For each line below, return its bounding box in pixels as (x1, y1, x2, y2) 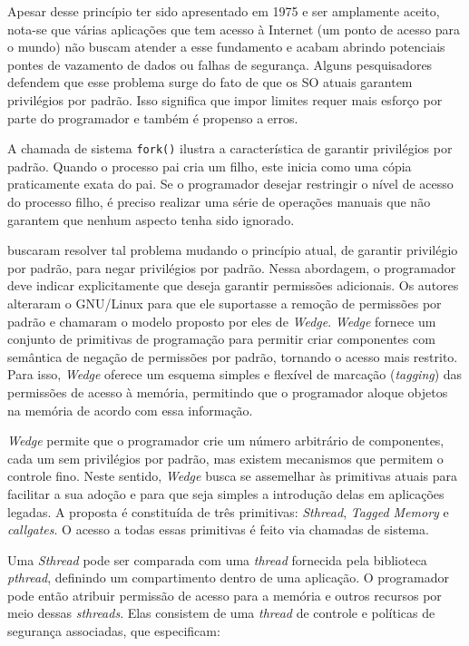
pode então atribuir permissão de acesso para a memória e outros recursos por (7, 585, 442, 604)
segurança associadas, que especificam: (7, 622, 220, 641)
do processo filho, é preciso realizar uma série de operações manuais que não (7, 192, 431, 210)
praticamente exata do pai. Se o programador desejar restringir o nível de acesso (7, 174, 454, 193)
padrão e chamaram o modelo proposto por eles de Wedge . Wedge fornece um (7, 311, 436, 330)
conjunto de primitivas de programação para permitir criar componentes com (7, 329, 435, 348)
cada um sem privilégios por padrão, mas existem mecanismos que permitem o (7, 448, 444, 467)
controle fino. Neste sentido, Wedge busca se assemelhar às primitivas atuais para (7, 466, 458, 485)
